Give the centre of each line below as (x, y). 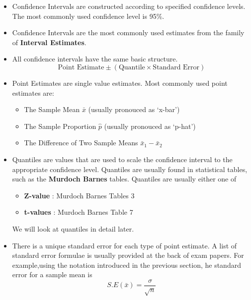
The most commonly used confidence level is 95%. (88, 16)
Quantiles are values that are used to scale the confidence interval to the (122, 159)
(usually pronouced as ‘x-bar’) (134, 109)
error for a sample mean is (52, 274)
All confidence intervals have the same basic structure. (95, 59)
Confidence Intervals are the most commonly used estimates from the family (128, 32)
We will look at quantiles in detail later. (73, 228)
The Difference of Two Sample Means (81, 143)
